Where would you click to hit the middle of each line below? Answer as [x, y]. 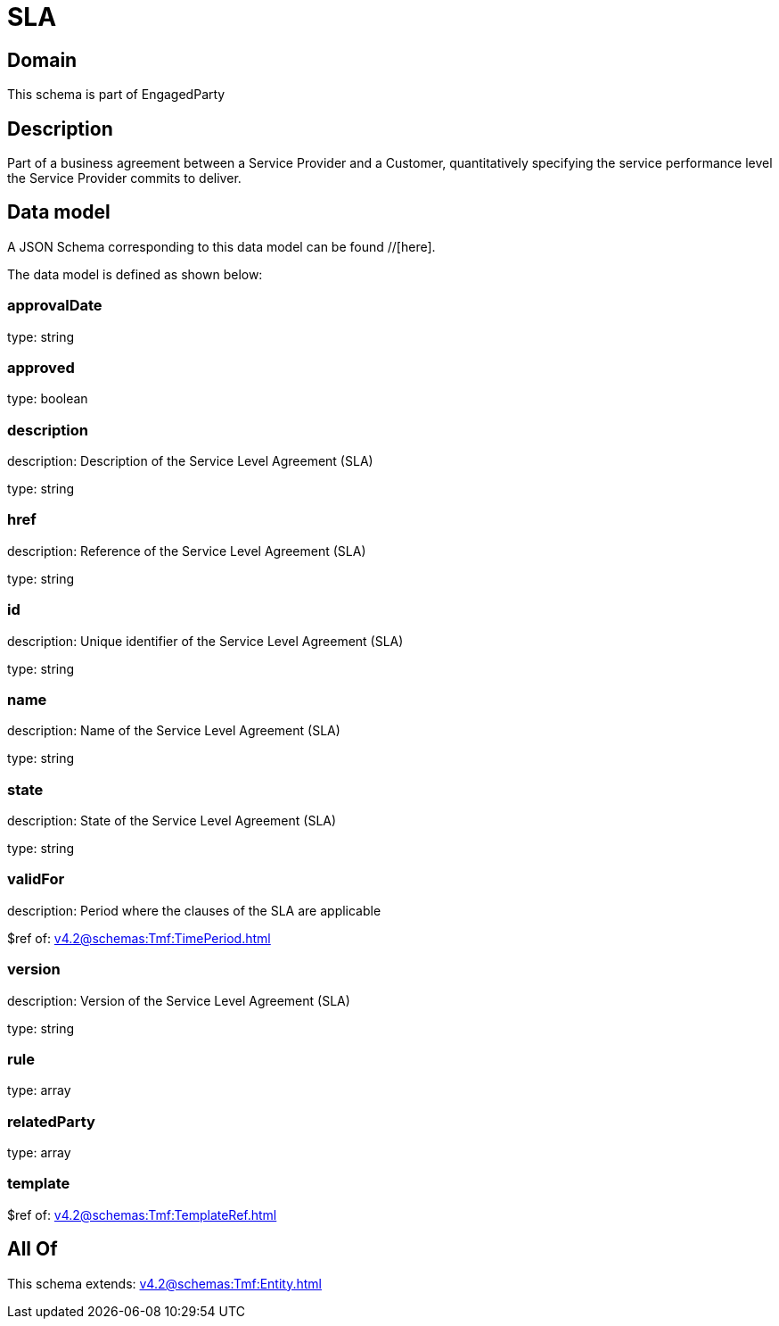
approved [41, 367]
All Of [33, 1249]
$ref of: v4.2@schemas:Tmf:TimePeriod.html [139, 938]
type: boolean [48, 399]
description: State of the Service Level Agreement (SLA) [172, 821]
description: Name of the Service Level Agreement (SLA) [174, 731]
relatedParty [51, 1121]
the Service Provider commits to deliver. [124, 178]
